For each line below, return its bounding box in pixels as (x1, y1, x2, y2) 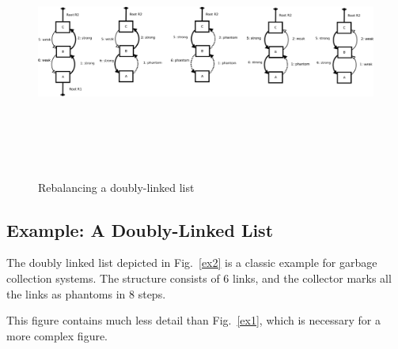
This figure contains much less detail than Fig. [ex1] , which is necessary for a (6, 312, 381, 328)
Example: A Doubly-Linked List (6, 217, 274, 242)
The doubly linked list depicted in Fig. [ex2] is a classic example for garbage (6, 254, 377, 271)
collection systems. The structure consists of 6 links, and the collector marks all (6, 269, 392, 286)
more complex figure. (6, 327, 108, 343)
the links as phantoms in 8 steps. (6, 285, 166, 302)
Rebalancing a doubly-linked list (38, 178, 195, 195)
